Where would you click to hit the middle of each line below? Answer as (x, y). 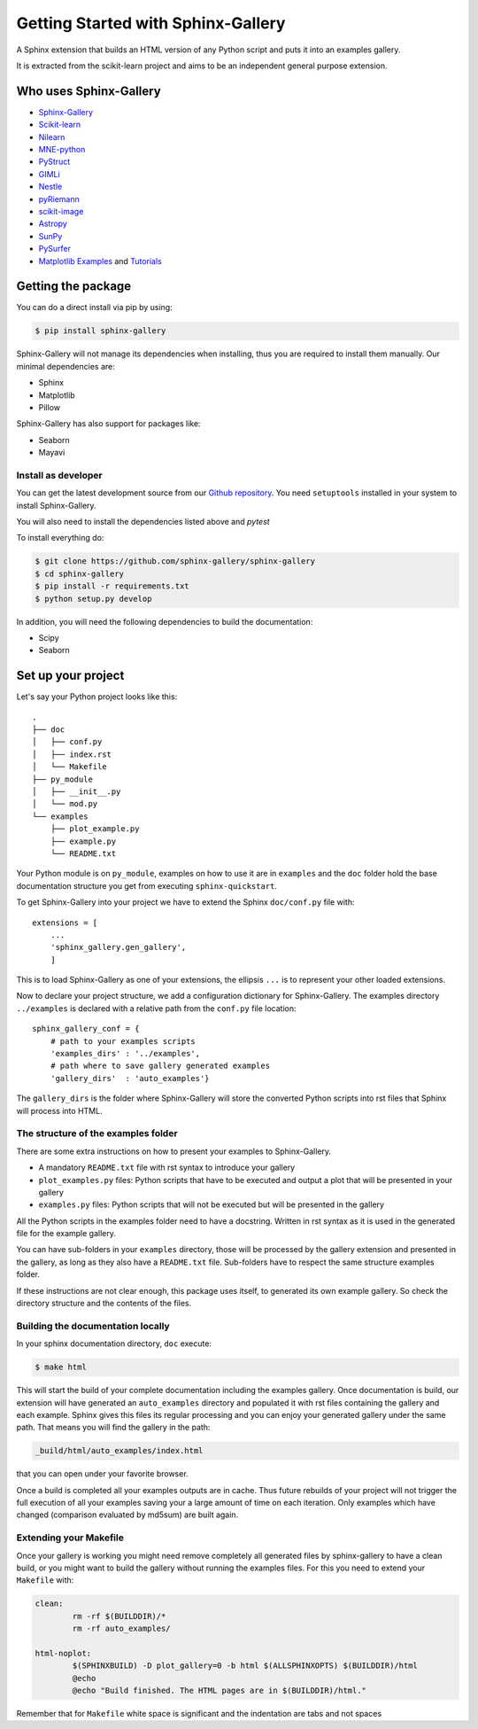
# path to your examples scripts (123, 1041)
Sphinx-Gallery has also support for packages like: (108, 424)
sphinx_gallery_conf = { (86, 1029)
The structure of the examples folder (97, 1133)
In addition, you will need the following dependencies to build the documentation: (165, 621)
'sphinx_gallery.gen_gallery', (118, 947)
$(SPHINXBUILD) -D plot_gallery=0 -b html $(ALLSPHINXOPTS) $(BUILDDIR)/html (245, 1666)
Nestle (50, 187)
